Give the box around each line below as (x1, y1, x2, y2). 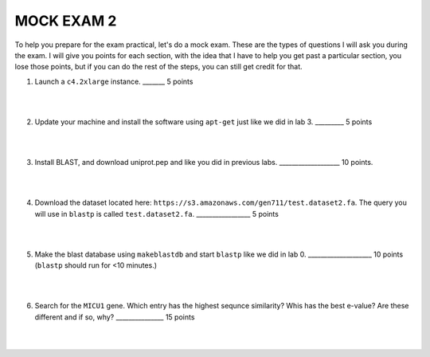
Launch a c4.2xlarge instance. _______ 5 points (34, 76, 193, 86)
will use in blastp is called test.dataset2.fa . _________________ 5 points (34, 209, 279, 218)
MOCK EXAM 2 (14, 12, 117, 29)
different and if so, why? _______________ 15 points (34, 312, 195, 322)
